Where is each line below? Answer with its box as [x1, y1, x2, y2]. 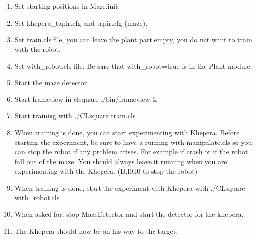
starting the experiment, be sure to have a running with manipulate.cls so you [14, 137, 252, 147]
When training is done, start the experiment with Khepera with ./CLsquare [14, 182, 245, 192]
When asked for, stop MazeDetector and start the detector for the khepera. [14, 209, 244, 219]
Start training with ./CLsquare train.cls [14, 110, 136, 121]
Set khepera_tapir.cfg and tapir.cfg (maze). [14, 17, 148, 28]
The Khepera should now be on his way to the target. [14, 225, 178, 236]
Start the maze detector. [14, 77, 89, 88]
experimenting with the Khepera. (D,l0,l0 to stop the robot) [14, 166, 198, 176]
